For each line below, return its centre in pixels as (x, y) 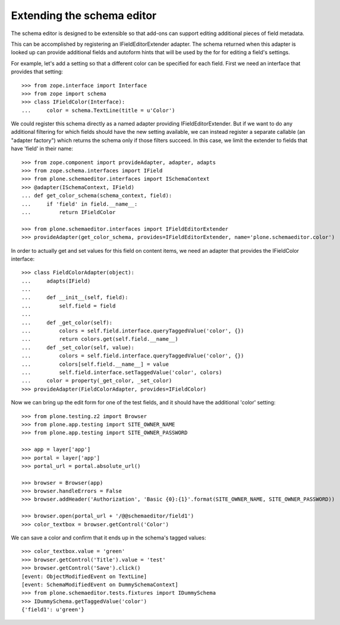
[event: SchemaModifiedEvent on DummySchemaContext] (100, 585)
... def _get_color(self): (67, 322)
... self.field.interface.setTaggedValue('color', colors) (122, 373)
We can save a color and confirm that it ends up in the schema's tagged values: (108, 538)
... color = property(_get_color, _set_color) (97, 381)
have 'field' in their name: (42, 149)
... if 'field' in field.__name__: (80, 204)
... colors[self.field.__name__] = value (95, 364)
